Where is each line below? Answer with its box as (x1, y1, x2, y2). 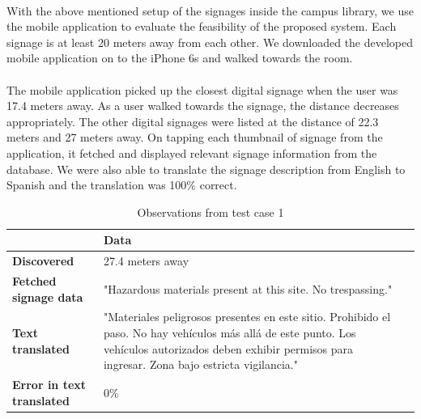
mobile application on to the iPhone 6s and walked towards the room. (6, 49, 353, 66)
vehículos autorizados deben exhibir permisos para (103, 340, 354, 357)
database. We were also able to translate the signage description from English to (6, 160, 406, 177)
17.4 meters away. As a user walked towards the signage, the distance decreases (6, 97, 399, 114)
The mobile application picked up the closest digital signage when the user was (6, 81, 398, 98)
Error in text (12, 376, 87, 393)
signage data (12, 288, 83, 305)
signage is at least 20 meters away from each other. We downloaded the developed (6, 33, 414, 50)
